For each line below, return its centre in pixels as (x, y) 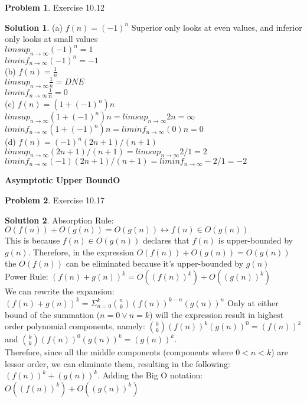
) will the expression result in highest (217, 314)
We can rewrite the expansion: (60, 291)
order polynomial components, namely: (75, 326)
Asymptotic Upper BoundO (63, 180)
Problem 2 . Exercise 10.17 (55, 200)
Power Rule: (27, 276)
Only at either (253, 302)
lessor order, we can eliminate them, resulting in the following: (117, 363)
